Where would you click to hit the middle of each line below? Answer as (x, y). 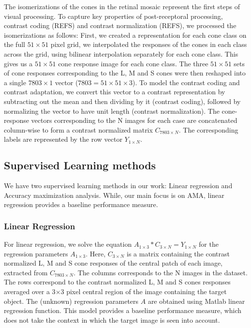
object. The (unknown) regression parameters (71, 301)
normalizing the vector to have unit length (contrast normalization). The (112, 111)
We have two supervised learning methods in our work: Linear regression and (118, 186)
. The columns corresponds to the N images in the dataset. (161, 272)
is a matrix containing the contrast (178, 253)
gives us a (18, 63)
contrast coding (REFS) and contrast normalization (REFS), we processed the (120, 25)
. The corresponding (208, 129)
